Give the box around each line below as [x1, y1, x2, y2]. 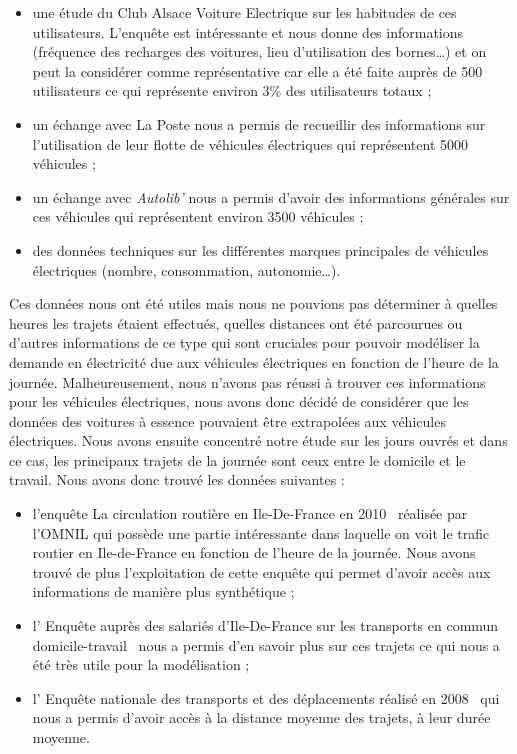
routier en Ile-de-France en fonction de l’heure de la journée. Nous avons [32, 542, 476, 563]
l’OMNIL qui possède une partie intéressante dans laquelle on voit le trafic [32, 522, 490, 543]
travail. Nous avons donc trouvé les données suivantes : [9, 469, 345, 490]
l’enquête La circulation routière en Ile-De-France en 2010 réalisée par [32, 503, 468, 524]
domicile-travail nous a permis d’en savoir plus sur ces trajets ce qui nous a [32, 634, 500, 655]
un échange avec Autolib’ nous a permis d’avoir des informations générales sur [32, 186, 510, 207]
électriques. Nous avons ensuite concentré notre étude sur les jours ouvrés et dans [9, 430, 508, 451]
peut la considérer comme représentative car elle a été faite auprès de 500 [32, 60, 483, 81]
